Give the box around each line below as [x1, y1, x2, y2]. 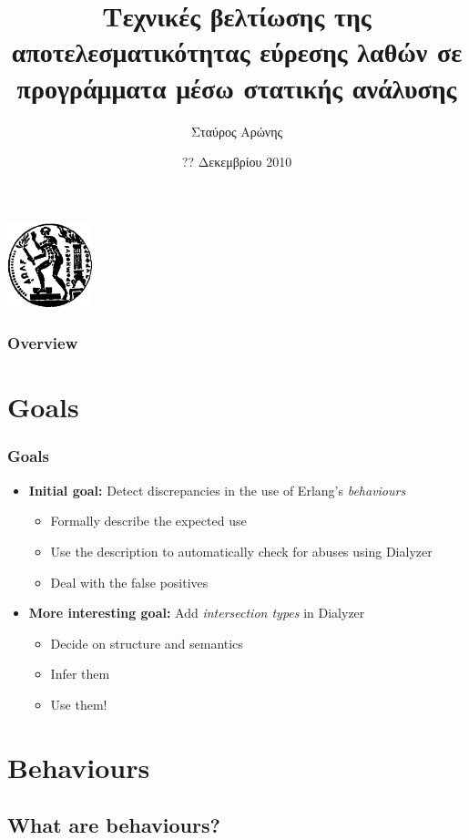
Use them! [50, 694, 107, 713]
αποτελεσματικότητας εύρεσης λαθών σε [11, 33, 463, 70]
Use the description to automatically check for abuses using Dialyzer [50, 541, 433, 560]
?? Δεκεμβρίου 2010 [181, 152, 292, 171]
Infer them [50, 664, 110, 683]
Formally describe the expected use [50, 511, 247, 530]
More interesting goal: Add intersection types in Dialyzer [28, 603, 365, 622]
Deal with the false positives [50, 572, 209, 591]
